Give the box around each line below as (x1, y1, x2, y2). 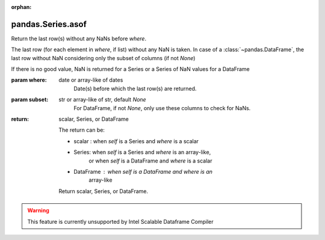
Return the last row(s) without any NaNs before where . (11, 35, 147, 42)
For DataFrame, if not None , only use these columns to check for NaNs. (73, 104, 251, 111)
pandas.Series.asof (11, 19, 87, 29)
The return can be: (58, 126, 105, 134)
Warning (27, 207, 49, 214)
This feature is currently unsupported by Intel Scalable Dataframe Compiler (27, 218, 214, 225)
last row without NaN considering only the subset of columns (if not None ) (11, 54, 196, 61)
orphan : (11, 4, 32, 10)
